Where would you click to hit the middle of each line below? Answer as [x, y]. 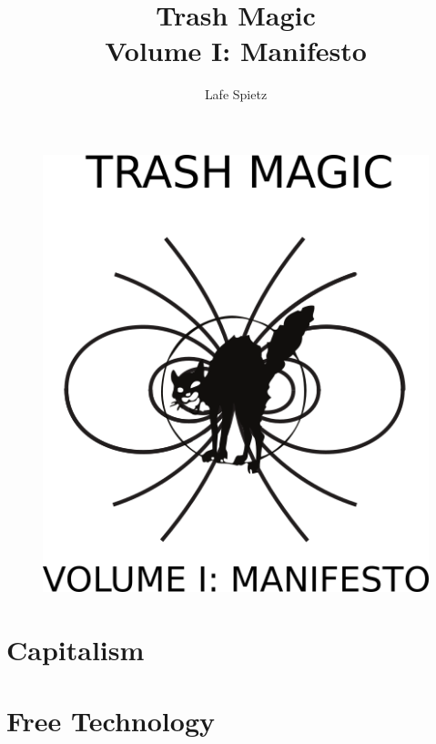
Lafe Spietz [236, 94]
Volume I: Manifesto [236, 51]
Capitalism [76, 649]
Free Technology [111, 721]
